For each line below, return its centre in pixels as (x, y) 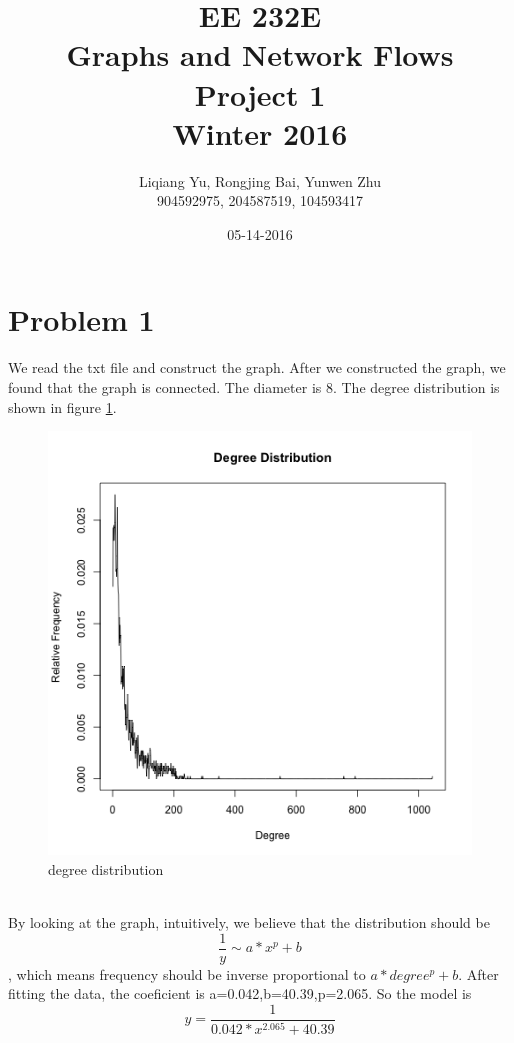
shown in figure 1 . (62, 406)
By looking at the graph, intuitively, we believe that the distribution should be (249, 921)
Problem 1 (81, 319)
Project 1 (260, 93)
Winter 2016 (260, 132)
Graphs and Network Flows (260, 54)
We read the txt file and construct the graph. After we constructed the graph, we (257, 367)
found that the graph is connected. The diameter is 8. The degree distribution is (254, 387)
